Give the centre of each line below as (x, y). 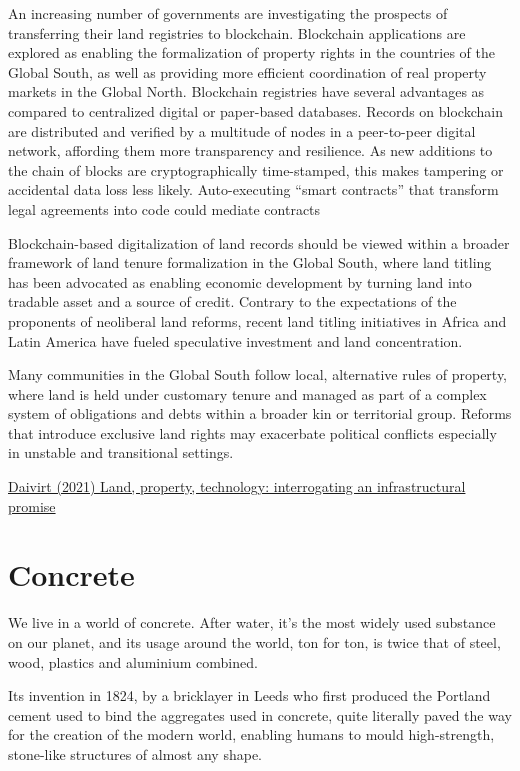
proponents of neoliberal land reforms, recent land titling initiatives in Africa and (257, 320)
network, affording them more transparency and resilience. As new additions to (250, 150)
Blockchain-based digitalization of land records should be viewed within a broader (259, 242)
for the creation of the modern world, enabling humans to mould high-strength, (251, 734)
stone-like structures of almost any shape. (135, 753)
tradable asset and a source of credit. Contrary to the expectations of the (232, 301)
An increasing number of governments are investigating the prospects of (228, 13)
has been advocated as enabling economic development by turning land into (240, 281)
